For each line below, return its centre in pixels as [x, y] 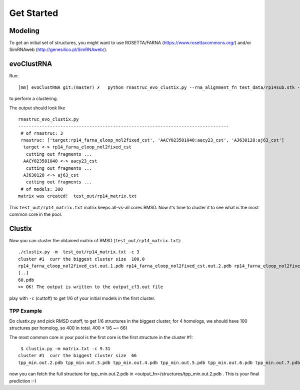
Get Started [34, 13]
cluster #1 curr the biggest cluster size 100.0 [81, 259]
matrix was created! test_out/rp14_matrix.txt [77, 196]
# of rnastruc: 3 [42, 133]
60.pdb [26, 280]
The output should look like [37, 108]
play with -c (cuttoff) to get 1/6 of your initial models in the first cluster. [82, 298]
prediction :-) [23, 381]
